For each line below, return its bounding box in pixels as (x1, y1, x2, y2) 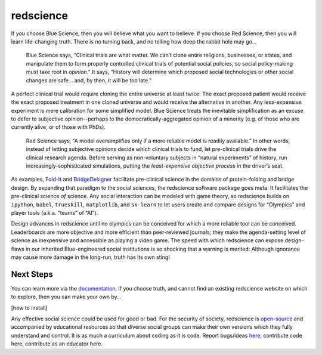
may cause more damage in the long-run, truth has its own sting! (11, 254, 170, 261)
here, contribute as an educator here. (11, 340, 103, 347)
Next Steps (11, 269, 53, 279)
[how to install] (11, 304, 48, 311)
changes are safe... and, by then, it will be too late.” (26, 76, 152, 84)
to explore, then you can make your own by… (11, 293, 122, 301)
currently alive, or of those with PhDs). (11, 124, 106, 131)
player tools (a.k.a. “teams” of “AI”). (11, 209, 98, 216)
